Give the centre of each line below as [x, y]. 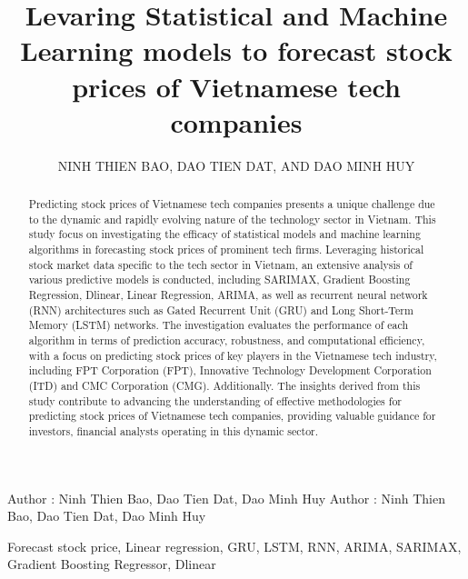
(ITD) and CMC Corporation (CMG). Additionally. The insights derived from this [224, 385]
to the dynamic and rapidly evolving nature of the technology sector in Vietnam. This [232, 219]
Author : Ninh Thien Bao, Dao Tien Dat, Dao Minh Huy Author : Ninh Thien [226, 498]
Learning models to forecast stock [236, 50]
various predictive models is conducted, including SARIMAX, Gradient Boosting [219, 280]
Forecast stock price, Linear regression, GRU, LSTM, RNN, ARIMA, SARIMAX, [234, 546]
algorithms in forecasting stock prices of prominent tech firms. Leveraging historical [226, 250]
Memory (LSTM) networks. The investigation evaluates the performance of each [219, 325]
